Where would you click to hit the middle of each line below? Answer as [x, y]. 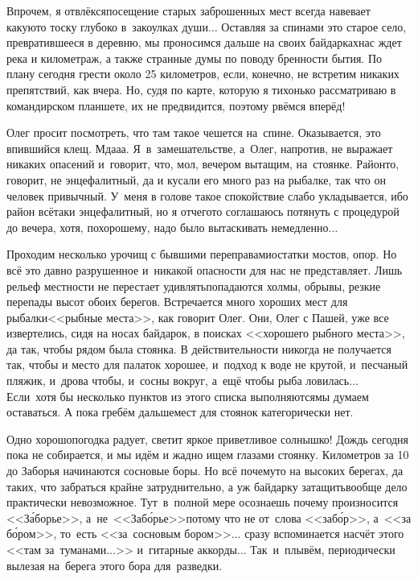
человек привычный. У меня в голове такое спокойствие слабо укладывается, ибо [207, 195]
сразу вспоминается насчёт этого [324, 534]
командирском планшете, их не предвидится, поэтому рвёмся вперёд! [176, 105]
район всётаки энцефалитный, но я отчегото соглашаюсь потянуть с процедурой [203, 211]
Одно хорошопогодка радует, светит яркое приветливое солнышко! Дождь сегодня [208, 438]
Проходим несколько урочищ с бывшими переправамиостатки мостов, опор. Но [202, 254]
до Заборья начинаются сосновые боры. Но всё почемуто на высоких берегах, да [205, 471]
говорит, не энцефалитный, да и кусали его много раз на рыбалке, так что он [197, 179]
